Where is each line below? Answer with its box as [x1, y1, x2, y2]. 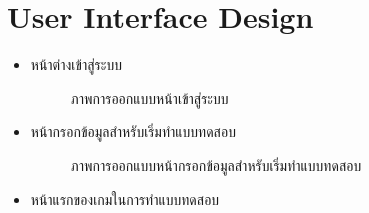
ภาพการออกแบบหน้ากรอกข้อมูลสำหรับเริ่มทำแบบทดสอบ [70, 154, 362, 175]
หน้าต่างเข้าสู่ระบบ [30, 54, 122, 75]
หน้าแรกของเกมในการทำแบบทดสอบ [30, 188, 220, 209]
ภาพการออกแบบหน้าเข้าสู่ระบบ [70, 87, 229, 108]
